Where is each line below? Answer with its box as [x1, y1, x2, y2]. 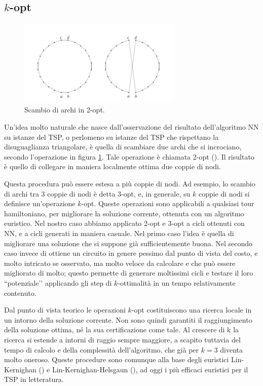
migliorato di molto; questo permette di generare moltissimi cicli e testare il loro [4, 267, 253, 278]
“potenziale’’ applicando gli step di [4, 277, 112, 288]
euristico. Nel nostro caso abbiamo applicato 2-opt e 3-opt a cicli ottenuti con [4, 218, 245, 228]
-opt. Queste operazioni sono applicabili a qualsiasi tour [81, 198, 254, 209]
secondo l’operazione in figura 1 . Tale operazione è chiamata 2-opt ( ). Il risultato [4, 151, 254, 162]
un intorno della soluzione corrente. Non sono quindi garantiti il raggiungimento [4, 314, 252, 325]
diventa [220, 344, 243, 355]
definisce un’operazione [4, 198, 76, 209]
